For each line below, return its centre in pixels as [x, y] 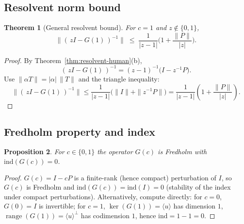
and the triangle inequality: [119, 78]
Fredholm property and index [80, 131]
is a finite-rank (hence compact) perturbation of [145, 177]
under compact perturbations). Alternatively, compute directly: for [103, 196]
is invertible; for [62, 206]
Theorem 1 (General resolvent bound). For [70, 27]
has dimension [195, 206]
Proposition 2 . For [34, 152]
